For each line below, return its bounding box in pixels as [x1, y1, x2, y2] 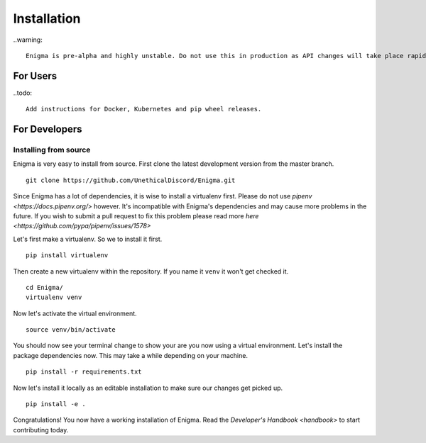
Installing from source [13, 145, 91, 155]
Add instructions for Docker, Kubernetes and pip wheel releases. [26, 105, 262, 113]
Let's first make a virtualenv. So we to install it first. [13, 235, 163, 243]
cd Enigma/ [26, 284, 64, 291]
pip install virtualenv [26, 252, 109, 259]
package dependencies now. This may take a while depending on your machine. [13, 351, 248, 359]
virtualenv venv [26, 293, 82, 301]
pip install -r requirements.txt [26, 368, 142, 376]
